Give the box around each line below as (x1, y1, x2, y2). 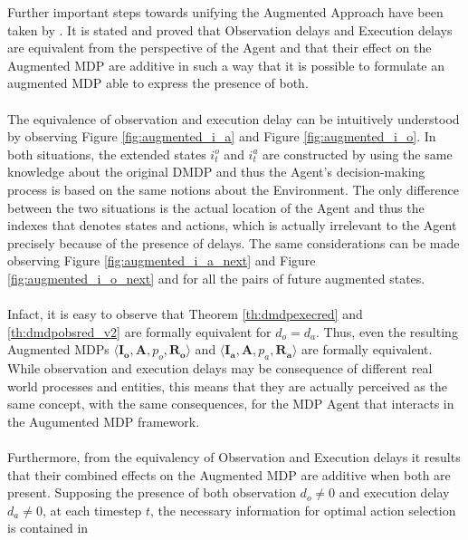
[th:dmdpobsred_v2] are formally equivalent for (7, 322, 272, 341)
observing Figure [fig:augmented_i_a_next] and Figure (7, 251, 316, 270)
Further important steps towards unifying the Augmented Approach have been (7, 3, 444, 21)
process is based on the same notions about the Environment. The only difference (7, 179, 459, 198)
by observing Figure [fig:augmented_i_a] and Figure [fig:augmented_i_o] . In (7, 127, 436, 146)
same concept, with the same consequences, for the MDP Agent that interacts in (7, 394, 454, 413)
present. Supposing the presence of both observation (7, 483, 296, 502)
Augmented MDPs (7, 340, 110, 359)
